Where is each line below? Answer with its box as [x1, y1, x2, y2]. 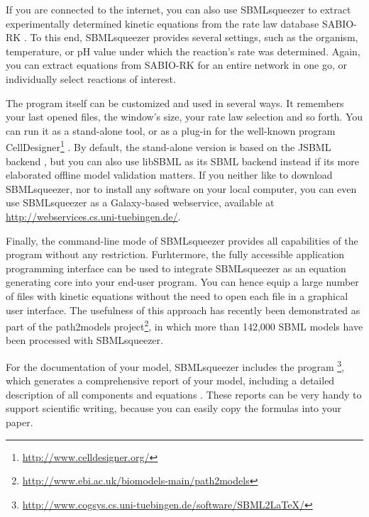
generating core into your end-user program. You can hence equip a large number [6, 274, 359, 289]
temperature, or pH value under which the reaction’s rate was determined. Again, [6, 43, 360, 58]
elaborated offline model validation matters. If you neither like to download [6, 167, 333, 182]
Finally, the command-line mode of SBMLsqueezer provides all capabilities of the [6, 233, 358, 248]
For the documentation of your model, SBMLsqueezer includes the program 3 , [6, 357, 344, 374]
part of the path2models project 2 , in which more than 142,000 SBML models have [6, 317, 363, 333]
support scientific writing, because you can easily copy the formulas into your [6, 401, 342, 416]
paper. [6, 415, 33, 429]
